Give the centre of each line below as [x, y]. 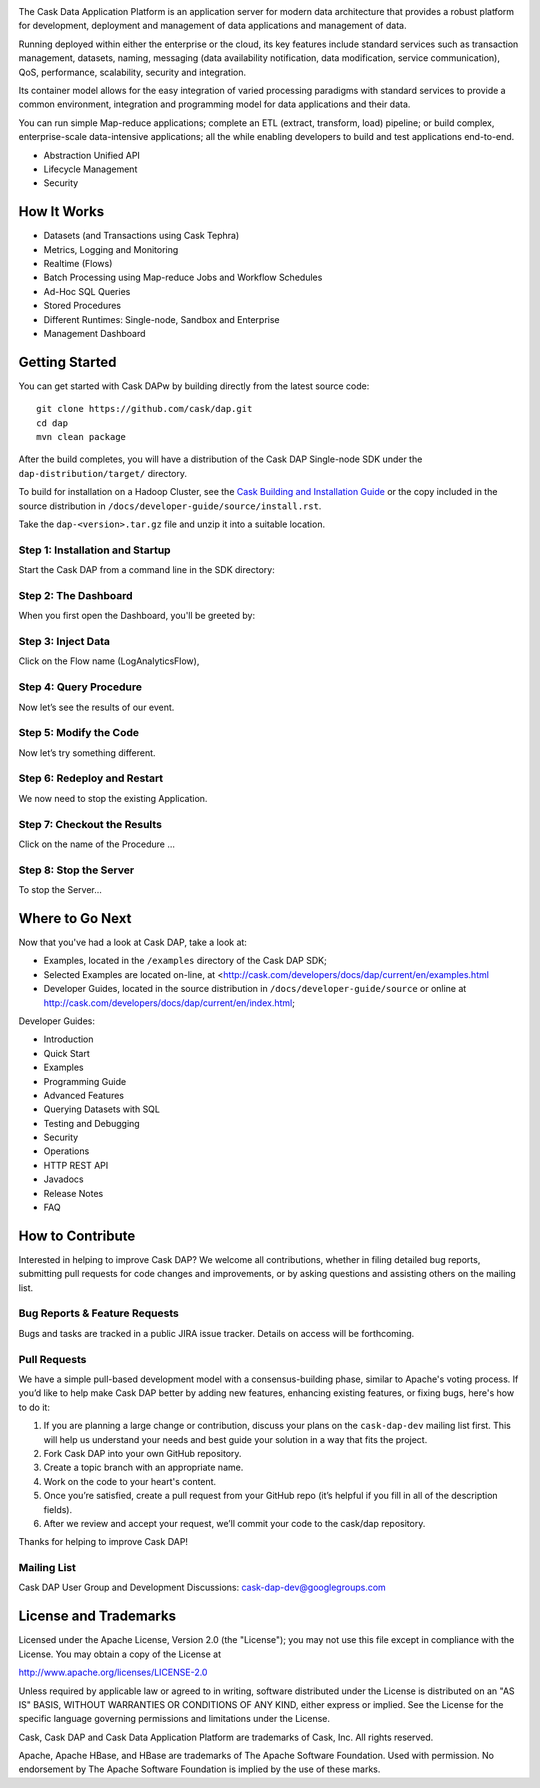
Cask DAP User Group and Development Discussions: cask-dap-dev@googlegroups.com [202, 1587]
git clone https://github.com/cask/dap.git [144, 409]
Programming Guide [85, 1081]
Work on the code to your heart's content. [130, 1481]
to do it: [34, 1407]
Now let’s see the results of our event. [96, 707]
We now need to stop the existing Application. [113, 798]
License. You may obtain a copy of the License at [120, 1654]
